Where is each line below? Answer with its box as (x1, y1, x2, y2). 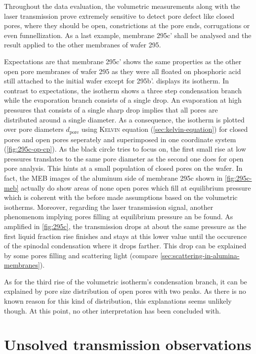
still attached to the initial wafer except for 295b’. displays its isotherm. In (4, 76, 229, 86)
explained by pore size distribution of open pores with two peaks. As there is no (4, 286, 246, 296)
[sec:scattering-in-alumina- (160, 250, 240, 260)
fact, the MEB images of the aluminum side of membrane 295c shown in (4, 172, 223, 183)
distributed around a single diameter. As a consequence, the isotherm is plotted (4, 114, 245, 124)
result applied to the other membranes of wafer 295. (4, 39, 161, 50)
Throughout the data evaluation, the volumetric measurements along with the (4, 1, 240, 11)
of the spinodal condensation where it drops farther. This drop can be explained (4, 240, 247, 251)
